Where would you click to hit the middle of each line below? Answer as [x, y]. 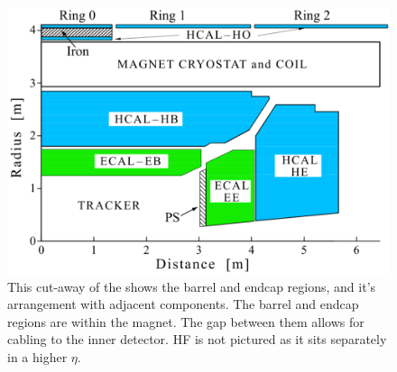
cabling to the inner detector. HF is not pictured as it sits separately [197, 339]
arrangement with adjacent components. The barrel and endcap [183, 304]
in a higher [37, 356]
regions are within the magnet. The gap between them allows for [186, 321]
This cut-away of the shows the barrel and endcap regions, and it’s [192, 286]
